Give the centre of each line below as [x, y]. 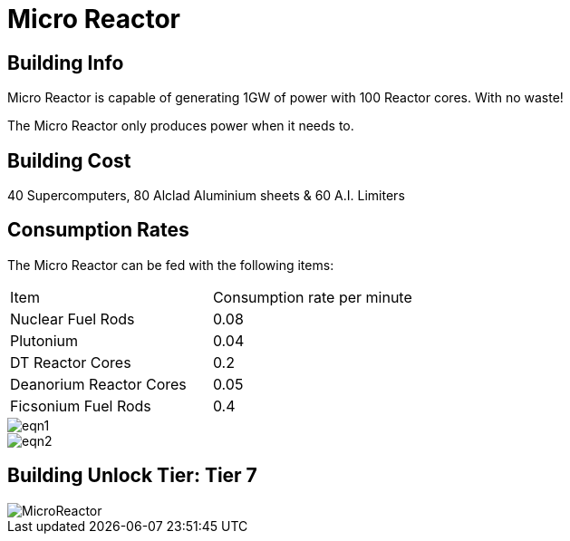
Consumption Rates [98, 230]
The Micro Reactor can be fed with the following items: [171, 265]
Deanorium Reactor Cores [98, 384]
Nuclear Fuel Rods [72, 319]
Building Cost [69, 160]
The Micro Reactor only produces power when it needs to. [181, 126]
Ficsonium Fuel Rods [81, 406]
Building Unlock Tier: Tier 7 [132, 476]
